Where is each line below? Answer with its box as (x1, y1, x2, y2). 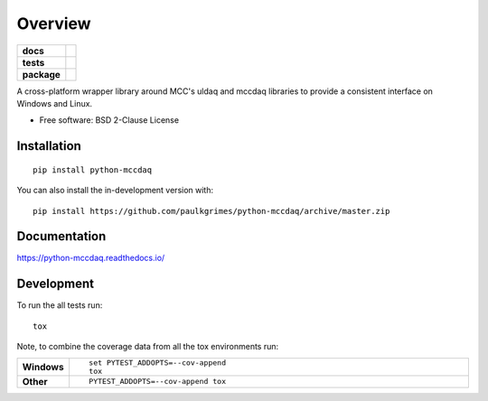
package (22, 68, 61, 80)
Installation (16, 138, 81, 154)
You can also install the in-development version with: (16, 185, 214, 196)
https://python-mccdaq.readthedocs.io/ (16, 253, 165, 264)
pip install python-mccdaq (33, 164, 153, 175)
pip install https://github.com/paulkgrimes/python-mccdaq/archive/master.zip (33, 206, 390, 216)
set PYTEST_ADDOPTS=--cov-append (89, 358, 226, 368)
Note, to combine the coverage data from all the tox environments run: (16, 341, 279, 352)
